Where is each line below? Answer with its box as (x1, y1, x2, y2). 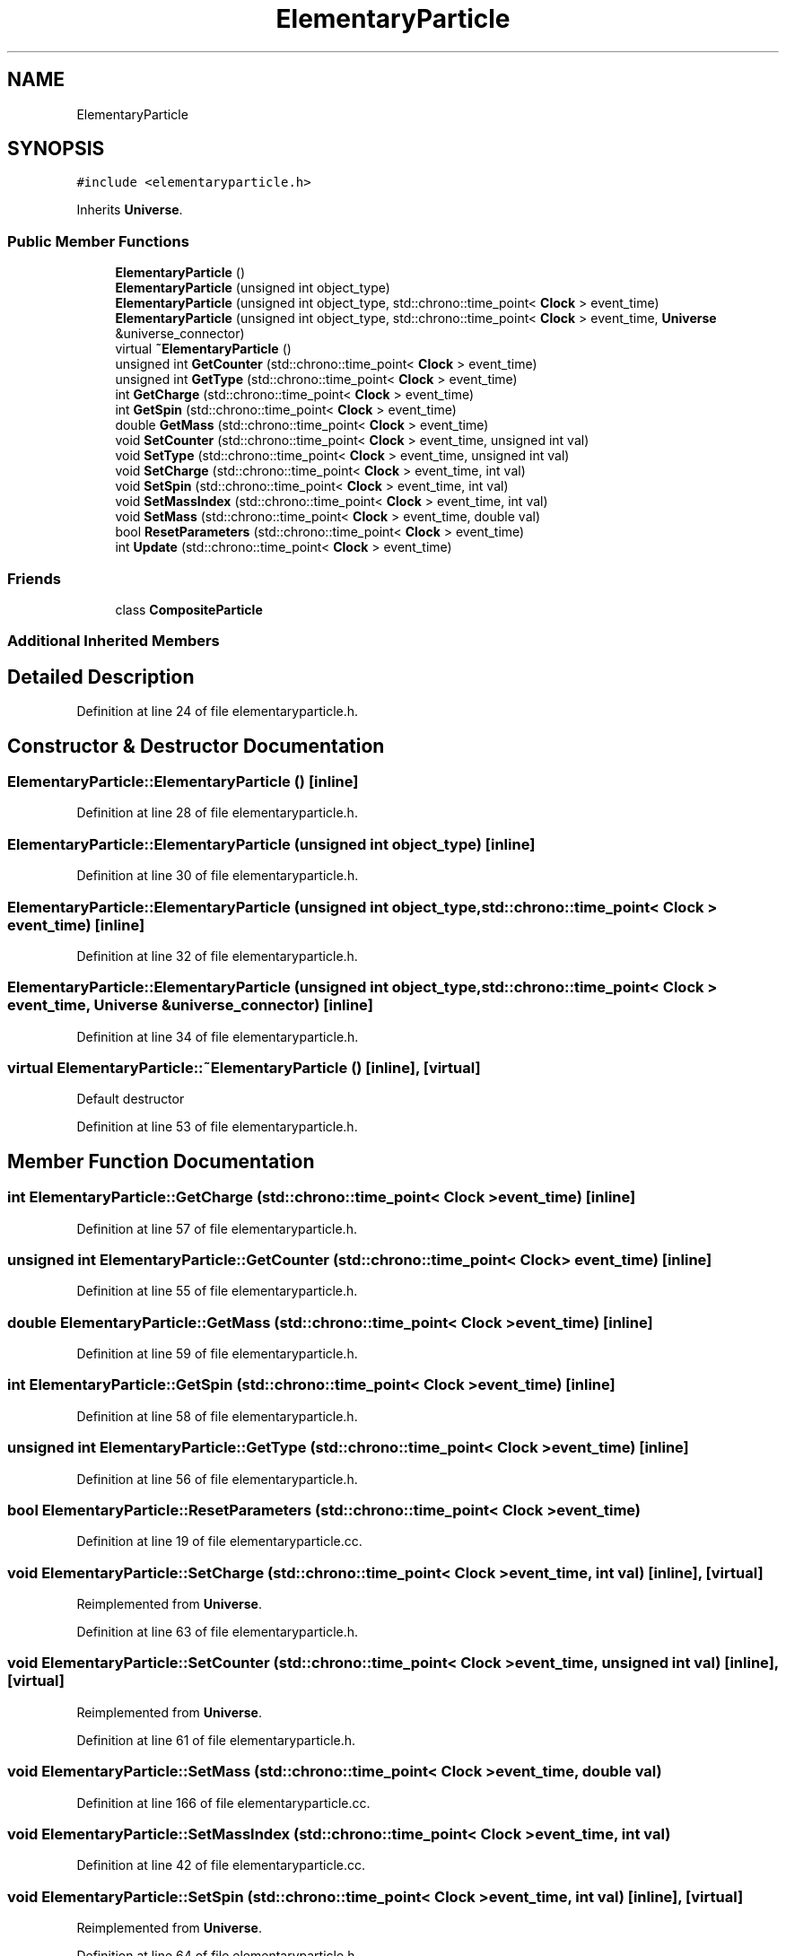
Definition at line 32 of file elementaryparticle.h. (76, 947, 358, 964)
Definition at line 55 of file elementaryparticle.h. (76, 1283, 358, 1299)
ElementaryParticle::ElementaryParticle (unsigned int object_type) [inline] (7, 834, 536, 853)
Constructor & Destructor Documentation (7, 734, 385, 757)
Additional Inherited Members (7, 632, 220, 651)
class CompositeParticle (115, 601, 263, 617)
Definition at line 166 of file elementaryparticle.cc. (76, 1794, 371, 1811)
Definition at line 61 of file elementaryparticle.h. (76, 1732, 356, 1748)
